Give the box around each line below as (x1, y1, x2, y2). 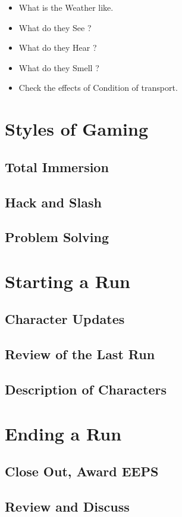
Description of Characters (5, 380, 167, 399)
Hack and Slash (5, 192, 102, 211)
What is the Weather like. (18, 1, 114, 13)
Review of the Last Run (5, 345, 155, 363)
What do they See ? (18, 21, 92, 33)
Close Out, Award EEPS (5, 462, 159, 481)
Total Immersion (5, 157, 109, 176)
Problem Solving (5, 228, 109, 246)
